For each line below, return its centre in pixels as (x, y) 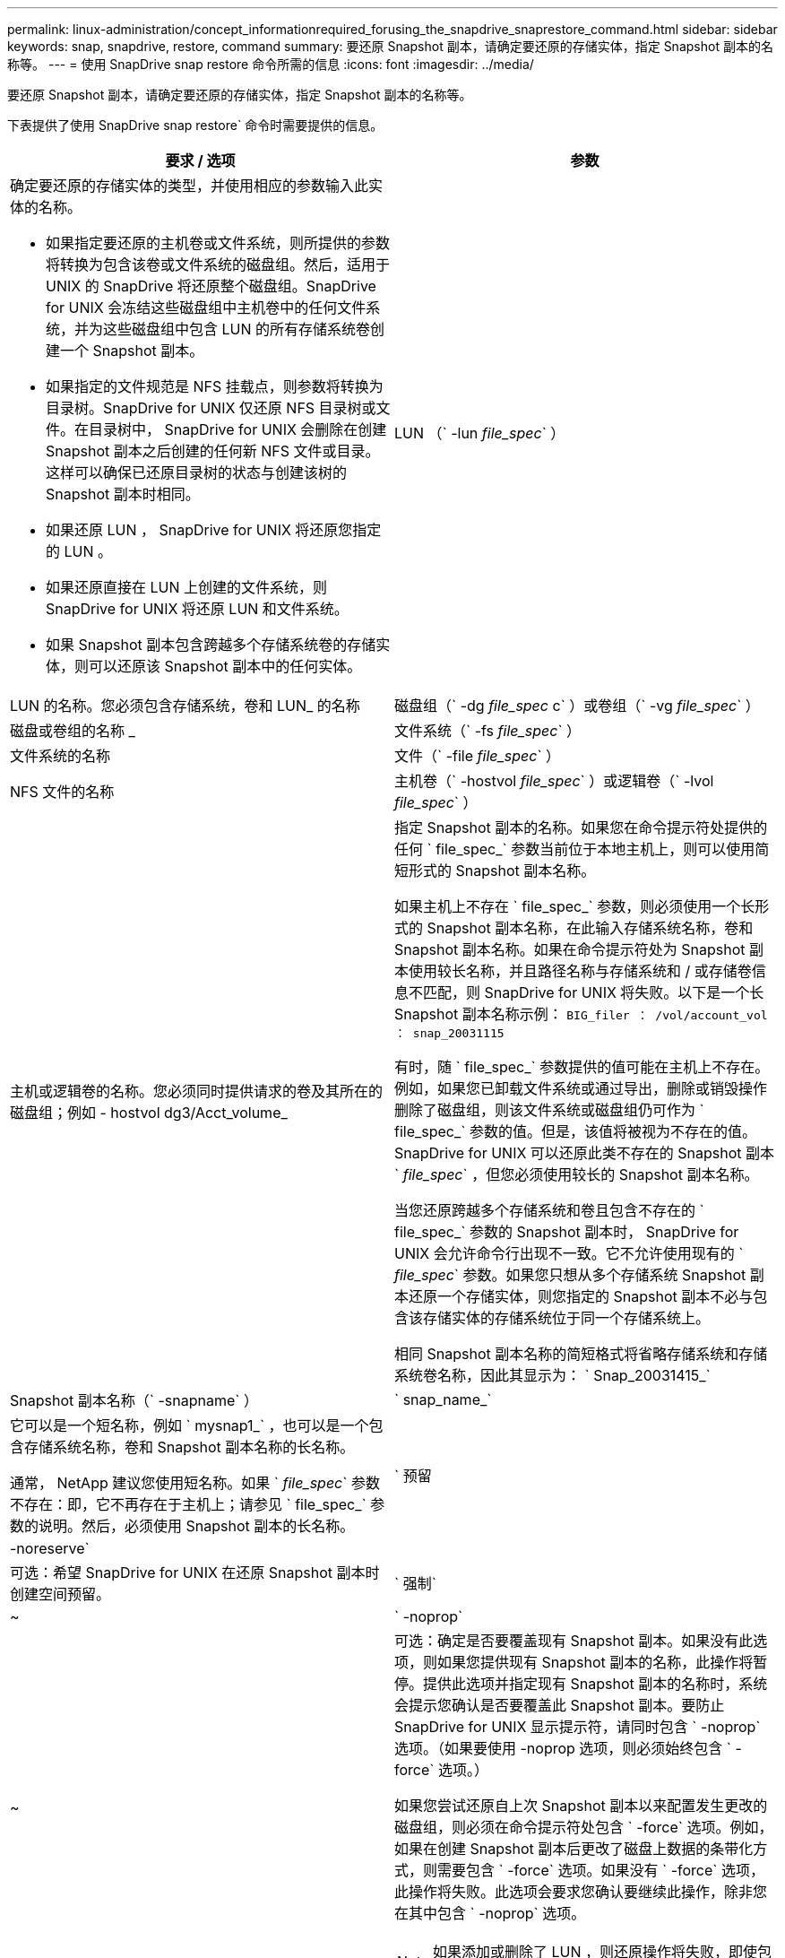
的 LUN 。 (79, 551)
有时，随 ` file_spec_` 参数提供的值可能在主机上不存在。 (582, 1067)
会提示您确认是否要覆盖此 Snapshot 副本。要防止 (560, 1705)
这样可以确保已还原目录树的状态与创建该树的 (197, 472)
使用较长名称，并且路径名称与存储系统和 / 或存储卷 (580, 971)
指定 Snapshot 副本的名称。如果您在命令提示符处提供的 (581, 827)
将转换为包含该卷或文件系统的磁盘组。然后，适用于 (218, 264)
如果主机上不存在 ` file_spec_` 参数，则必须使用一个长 (575, 906)
